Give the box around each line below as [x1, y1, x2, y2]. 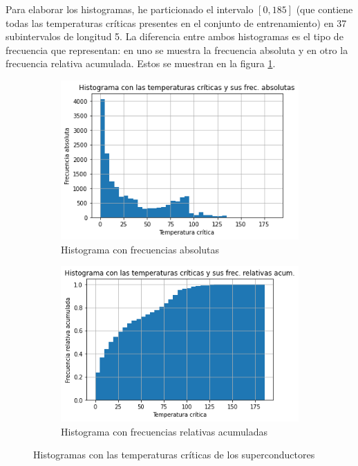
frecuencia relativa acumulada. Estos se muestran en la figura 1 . [6, 56, 276, 71]
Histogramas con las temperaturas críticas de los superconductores [33, 447, 315, 462]
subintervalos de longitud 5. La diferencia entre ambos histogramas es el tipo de [6, 29, 343, 44]
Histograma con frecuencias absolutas [61, 242, 220, 256]
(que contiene [296, 2, 353, 16]
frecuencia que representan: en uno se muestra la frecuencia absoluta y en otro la [6, 42, 348, 57]
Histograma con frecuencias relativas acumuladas [61, 424, 268, 438]
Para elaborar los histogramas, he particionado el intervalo [6, 2, 254, 16]
